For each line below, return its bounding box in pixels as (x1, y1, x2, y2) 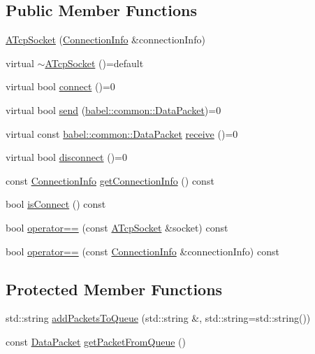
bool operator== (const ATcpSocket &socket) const (6, 220, 228, 234)
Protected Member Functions (6, 278, 223, 299)
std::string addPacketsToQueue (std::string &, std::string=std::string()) (6, 311, 311, 325)
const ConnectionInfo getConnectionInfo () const (6, 173, 214, 187)
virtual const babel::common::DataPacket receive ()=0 (6, 126, 238, 141)
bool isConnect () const (6, 197, 106, 211)
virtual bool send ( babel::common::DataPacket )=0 (6, 102, 221, 117)
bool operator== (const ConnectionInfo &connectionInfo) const (6, 243, 279, 258)
